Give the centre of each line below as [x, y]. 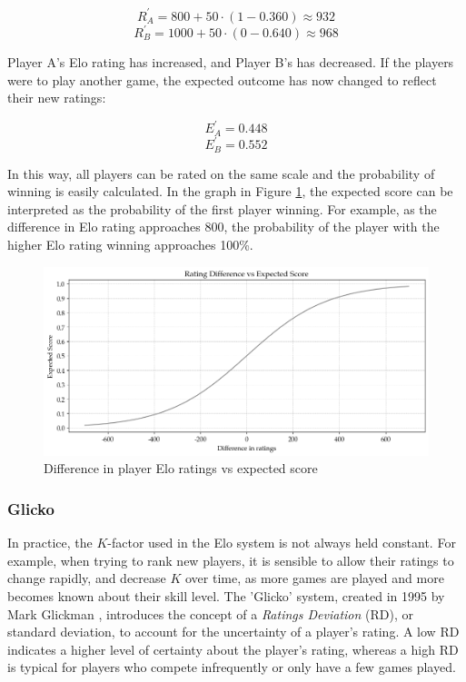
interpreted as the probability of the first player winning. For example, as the [222, 208]
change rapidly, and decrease [87, 578]
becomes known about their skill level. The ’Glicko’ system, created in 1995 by [226, 595]
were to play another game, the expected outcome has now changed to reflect [222, 79]
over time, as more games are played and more [314, 578]
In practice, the [50, 543]
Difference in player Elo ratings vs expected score [181, 468]
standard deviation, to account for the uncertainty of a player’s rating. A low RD [233, 632]
